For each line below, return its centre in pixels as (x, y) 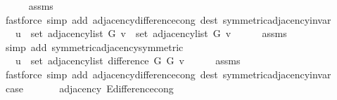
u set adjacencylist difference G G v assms (128, 60)
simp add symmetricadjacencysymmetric (94, 47)
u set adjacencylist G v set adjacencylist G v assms (151, 33)
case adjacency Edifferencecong (89, 88)
